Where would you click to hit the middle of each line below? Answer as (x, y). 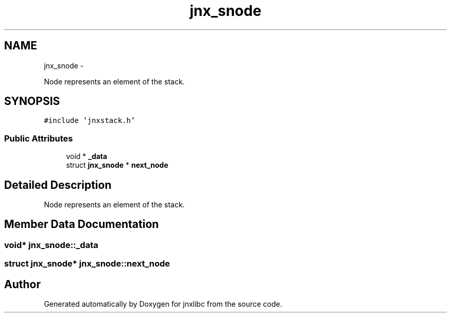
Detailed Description (58, 185)
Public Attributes (39, 138)
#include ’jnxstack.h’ (90, 121)
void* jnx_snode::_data (51, 245)
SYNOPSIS (32, 101)
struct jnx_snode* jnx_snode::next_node (87, 264)
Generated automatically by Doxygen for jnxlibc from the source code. (163, 304)
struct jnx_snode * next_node (117, 165)
